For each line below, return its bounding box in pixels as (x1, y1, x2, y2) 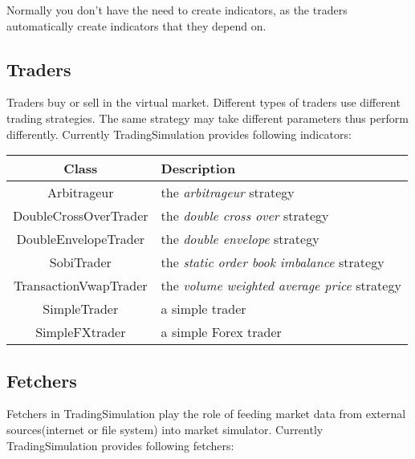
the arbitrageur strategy (161, 183, 295, 202)
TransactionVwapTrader (14, 276, 148, 295)
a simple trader (161, 299, 246, 319)
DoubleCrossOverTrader (13, 206, 149, 225)
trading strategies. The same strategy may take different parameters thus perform (6, 109, 409, 126)
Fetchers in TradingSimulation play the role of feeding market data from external (6, 405, 406, 422)
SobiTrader (49, 253, 112, 272)
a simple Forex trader (161, 323, 282, 342)
